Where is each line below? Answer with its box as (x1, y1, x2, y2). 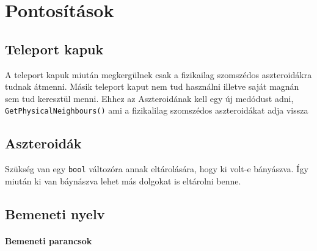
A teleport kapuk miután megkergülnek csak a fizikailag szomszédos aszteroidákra (5, 68, 312, 81)
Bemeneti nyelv (5, 204, 105, 223)
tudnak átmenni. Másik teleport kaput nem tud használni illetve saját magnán (5, 80, 299, 93)
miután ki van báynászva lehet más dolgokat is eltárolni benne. (5, 174, 241, 187)
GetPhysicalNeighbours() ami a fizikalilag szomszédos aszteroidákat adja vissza (5, 104, 308, 117)
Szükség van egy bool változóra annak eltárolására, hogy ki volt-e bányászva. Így (5, 162, 308, 175)
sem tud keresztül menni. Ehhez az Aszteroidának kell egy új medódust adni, (5, 92, 294, 104)
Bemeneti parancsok (5, 234, 92, 247)
